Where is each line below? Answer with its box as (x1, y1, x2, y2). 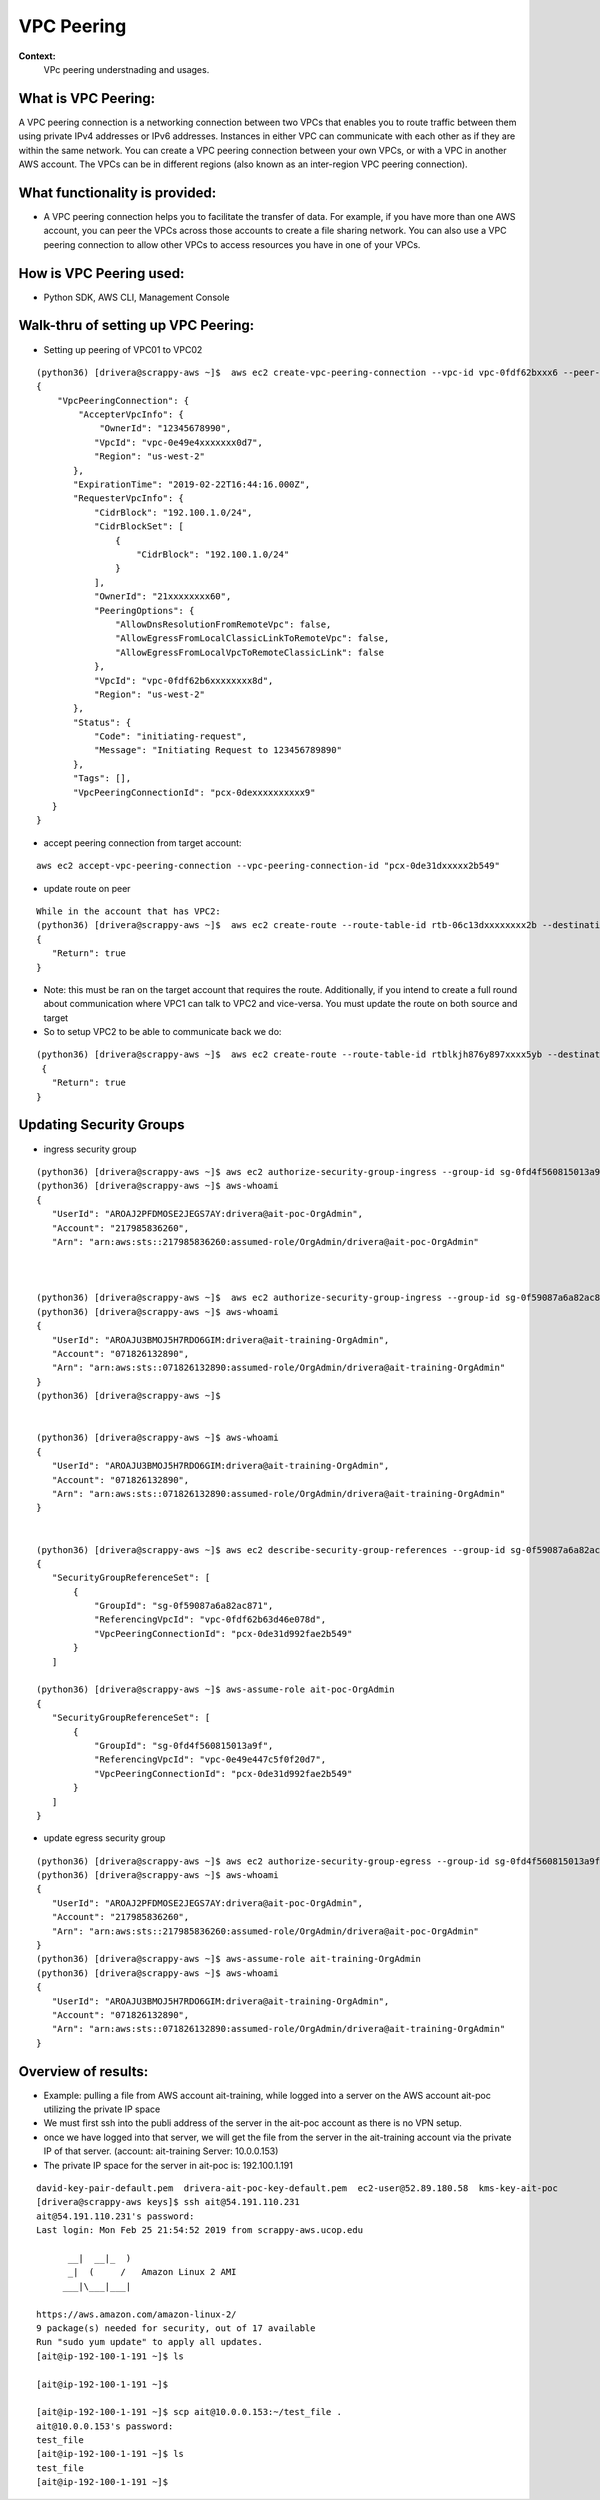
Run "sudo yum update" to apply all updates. (36, 2336, 264, 2348)
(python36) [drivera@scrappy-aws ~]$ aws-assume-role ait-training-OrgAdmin (36, 1953, 422, 1965)
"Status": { (73, 716, 132, 728)
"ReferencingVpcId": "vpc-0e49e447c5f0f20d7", (93, 1754, 327, 1765)
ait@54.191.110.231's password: (36, 2210, 195, 2222)
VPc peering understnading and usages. (43, 63, 210, 75)
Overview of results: (18, 2063, 149, 2080)
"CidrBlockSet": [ (93, 521, 185, 532)
